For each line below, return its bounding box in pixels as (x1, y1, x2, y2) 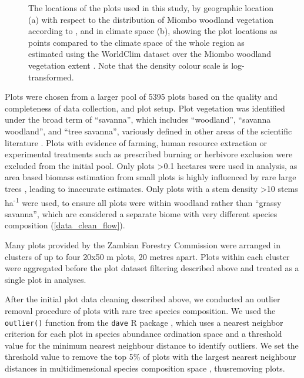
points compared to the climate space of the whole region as (28, 36, 245, 48)
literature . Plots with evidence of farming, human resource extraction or (5, 136, 267, 148)
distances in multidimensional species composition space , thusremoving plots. (5, 362, 285, 374)
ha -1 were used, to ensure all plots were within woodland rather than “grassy (5, 194, 282, 208)
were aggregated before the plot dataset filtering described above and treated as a (5, 262, 299, 274)
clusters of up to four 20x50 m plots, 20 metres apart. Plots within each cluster (5, 250, 290, 262)
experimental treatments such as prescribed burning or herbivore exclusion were (5, 148, 293, 160)
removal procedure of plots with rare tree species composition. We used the (5, 304, 276, 316)
